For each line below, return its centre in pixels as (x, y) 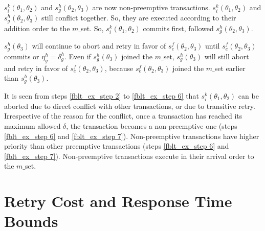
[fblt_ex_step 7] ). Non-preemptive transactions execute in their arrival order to (129, 156)
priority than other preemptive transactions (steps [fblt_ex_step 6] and (117, 146)
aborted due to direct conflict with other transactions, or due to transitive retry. (130, 106)
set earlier (230, 68)
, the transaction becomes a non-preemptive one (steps (152, 126)
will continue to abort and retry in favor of (99, 46)
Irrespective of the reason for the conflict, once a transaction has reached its (123, 116)
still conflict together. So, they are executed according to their (139, 18)
